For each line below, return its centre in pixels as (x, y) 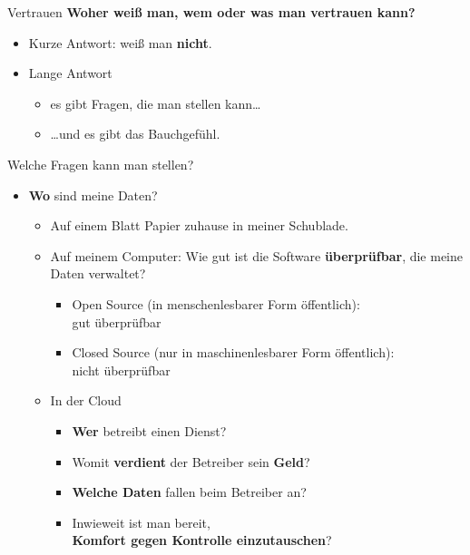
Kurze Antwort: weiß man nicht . (120, 42)
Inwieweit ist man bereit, (141, 522)
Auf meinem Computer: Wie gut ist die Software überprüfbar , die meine (257, 255)
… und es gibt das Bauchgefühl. (135, 134)
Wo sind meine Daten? (93, 195)
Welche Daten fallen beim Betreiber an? (189, 492)
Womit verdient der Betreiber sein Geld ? (191, 461)
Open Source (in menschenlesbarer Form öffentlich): (216, 303)
